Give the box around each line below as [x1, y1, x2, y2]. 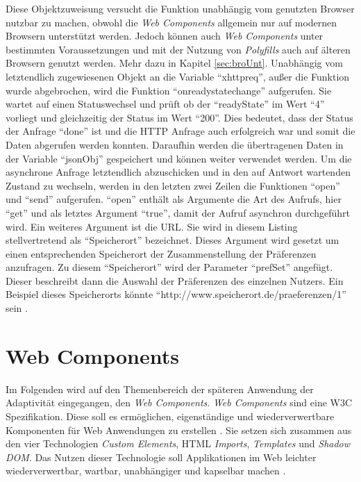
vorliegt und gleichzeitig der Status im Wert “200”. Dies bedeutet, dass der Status [6, 110, 353, 124]
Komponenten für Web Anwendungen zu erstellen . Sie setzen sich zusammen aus [6, 422, 352, 437]
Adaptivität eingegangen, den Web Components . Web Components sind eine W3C [6, 395, 353, 410]
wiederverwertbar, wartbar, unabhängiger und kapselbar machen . [6, 463, 286, 478]
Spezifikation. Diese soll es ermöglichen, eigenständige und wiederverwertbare [6, 408, 335, 423]
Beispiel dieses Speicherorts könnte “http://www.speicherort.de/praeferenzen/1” [6, 287, 346, 301]
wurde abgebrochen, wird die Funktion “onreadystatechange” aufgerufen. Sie [6, 83, 332, 97]
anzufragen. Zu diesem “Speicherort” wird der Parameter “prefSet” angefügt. [6, 260, 333, 274]
